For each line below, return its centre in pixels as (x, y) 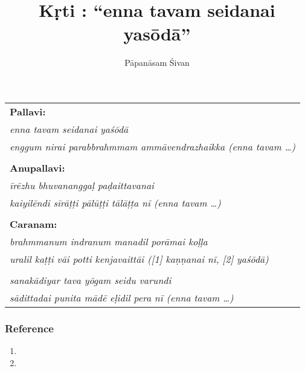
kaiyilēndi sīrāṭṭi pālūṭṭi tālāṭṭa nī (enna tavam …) (115, 202)
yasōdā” (157, 34)
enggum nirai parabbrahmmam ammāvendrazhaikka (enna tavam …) (153, 146)
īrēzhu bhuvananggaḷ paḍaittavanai (82, 185)
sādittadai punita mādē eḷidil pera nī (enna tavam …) (122, 297)
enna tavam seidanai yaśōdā (69, 129)
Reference (29, 328)
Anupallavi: (37, 167)
